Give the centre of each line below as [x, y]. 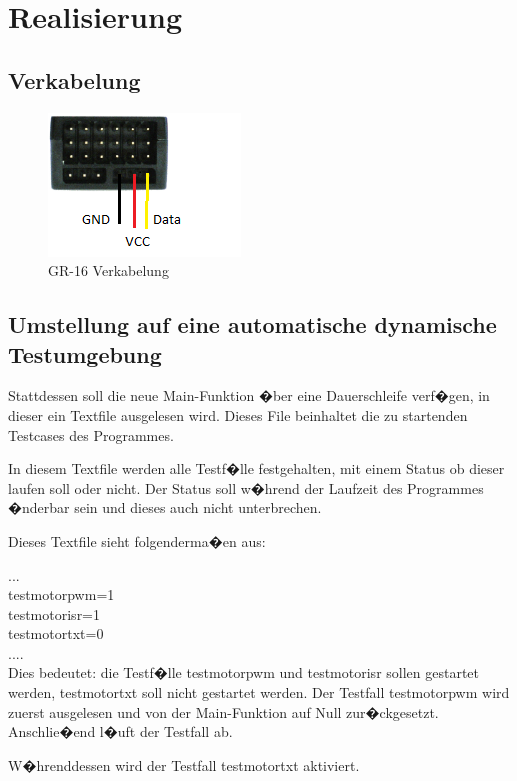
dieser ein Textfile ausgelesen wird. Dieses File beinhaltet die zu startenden [238, 414]
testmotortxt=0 [56, 633]
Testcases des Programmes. [91, 434]
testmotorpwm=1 [61, 594]
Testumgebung [85, 353]
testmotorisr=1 [54, 613]
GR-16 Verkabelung [108, 270]
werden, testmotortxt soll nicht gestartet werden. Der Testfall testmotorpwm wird [259, 692]
